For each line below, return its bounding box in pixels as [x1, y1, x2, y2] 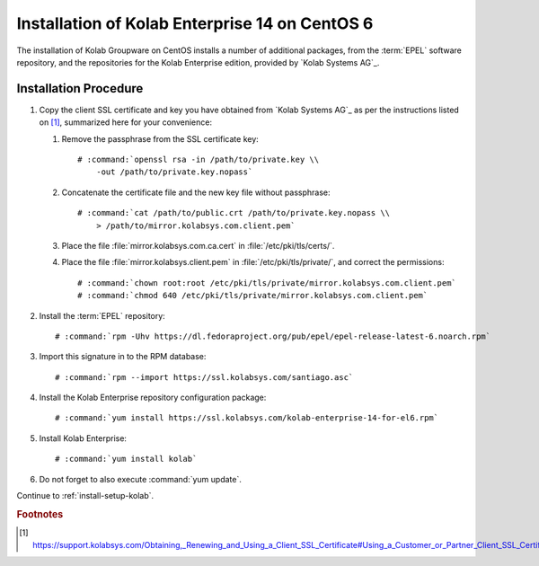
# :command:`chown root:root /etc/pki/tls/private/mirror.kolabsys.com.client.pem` [77, 278, 457, 287]
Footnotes [16, 508, 64, 520]
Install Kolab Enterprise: [39, 432, 128, 444]
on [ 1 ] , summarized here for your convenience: [39, 117, 213, 128]
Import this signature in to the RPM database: [39, 351, 207, 362]
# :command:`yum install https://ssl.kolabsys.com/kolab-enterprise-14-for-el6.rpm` [55, 413, 439, 423]
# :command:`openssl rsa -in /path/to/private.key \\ [77, 155, 319, 165]
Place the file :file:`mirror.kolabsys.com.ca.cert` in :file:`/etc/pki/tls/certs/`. [61, 240, 335, 251]
